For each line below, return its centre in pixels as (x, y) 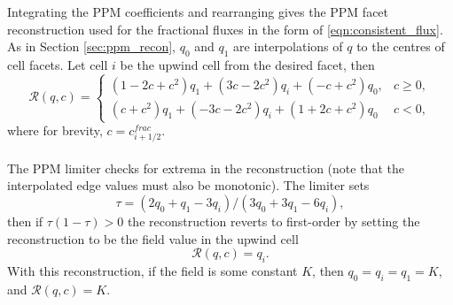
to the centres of (401, 46)
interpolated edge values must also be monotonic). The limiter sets (188, 185)
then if (25, 221)
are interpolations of (288, 46)
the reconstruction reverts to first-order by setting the (273, 221)
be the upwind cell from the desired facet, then (247, 64)
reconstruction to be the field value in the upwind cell (153, 238)
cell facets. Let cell (58, 64)
